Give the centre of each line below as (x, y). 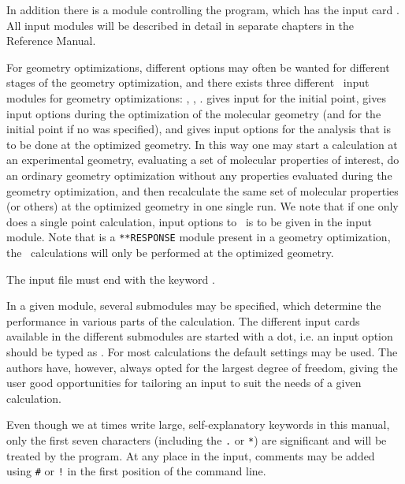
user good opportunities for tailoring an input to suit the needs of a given (184, 383)
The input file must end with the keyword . (111, 279)
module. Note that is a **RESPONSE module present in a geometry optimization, (199, 237)
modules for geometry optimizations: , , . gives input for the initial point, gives (196, 97)
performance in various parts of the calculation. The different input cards (183, 320)
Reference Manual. (51, 41)
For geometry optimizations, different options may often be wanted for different (198, 67)
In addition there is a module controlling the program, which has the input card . (203, 9)
